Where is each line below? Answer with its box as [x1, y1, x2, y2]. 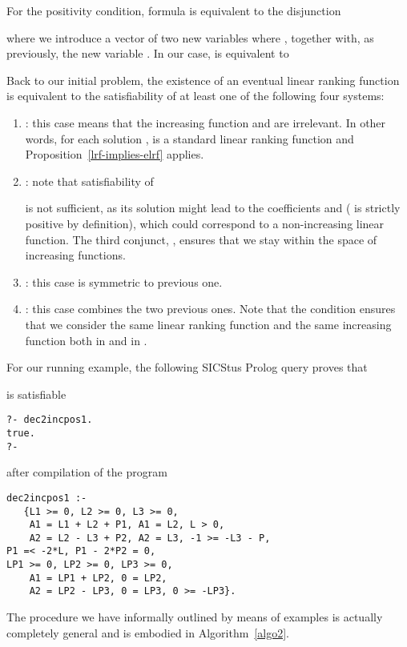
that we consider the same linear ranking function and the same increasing [25, 315, 392, 332]
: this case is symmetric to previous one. [25, 273, 223, 290]
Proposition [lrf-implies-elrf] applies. [25, 146, 204, 163]
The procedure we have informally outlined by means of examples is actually [6, 609, 383, 625]
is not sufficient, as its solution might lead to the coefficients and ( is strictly [25, 199, 401, 216]
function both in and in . [25, 332, 147, 348]
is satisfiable [6, 385, 66, 402]
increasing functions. [25, 247, 126, 263]
